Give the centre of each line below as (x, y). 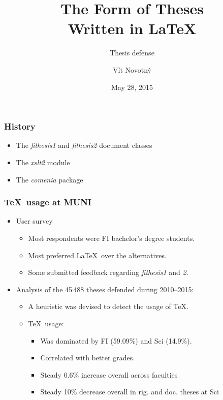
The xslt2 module (43, 162)
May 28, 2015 (132, 87)
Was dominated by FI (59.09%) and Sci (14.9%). (116, 340)
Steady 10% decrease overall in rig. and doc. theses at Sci (130, 392)
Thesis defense (132, 53)
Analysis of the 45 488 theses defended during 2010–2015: (105, 289)
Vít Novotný (132, 69)
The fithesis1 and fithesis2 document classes (84, 145)
